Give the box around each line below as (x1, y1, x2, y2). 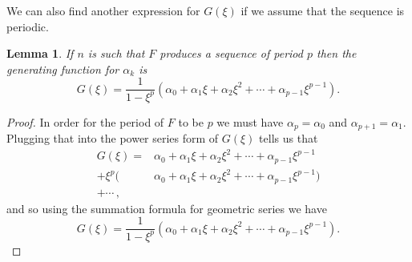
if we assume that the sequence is (240, 2, 405, 18)
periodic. (6, 18, 49, 34)
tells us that (259, 130, 318, 147)
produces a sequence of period (160, 45, 303, 62)
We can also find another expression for (6, 2, 200, 18)
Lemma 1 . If (6, 45, 74, 62)
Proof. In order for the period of (6, 113, 164, 130)
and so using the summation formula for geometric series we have (6, 200, 327, 216)
